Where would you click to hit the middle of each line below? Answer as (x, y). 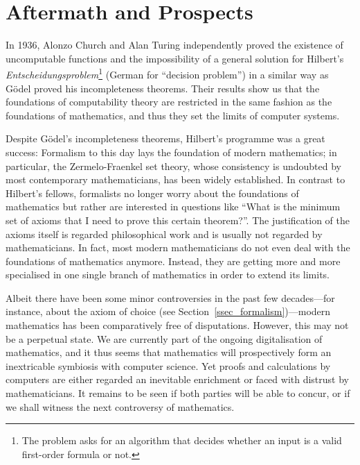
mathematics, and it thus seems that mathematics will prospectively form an (169, 352)
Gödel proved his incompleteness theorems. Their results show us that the (163, 88)
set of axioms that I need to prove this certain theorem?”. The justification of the (178, 220)
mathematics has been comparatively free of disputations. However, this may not (177, 325)
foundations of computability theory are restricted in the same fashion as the (169, 102)
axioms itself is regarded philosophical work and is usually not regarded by (164, 234)
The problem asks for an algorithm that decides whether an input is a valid (182, 440)
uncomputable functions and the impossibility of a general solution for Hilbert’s (175, 58)
